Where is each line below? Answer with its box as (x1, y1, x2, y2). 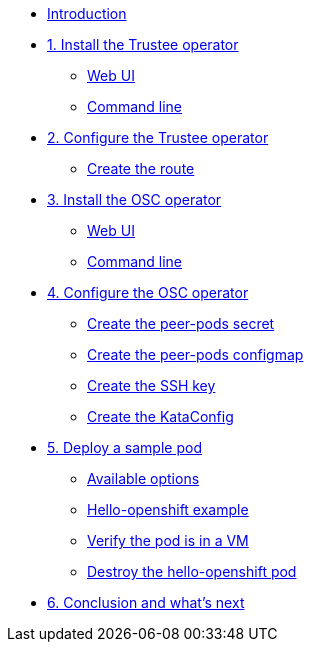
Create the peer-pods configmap (87, 346, 304, 363)
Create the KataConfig (87, 408, 234, 425)
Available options (87, 470, 200, 487)
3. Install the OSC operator (47, 191, 222, 208)
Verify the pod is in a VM (87, 532, 249, 549)
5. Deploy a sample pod (47, 439, 202, 456)
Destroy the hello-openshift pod (87, 563, 297, 580)
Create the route (87, 160, 195, 177)
